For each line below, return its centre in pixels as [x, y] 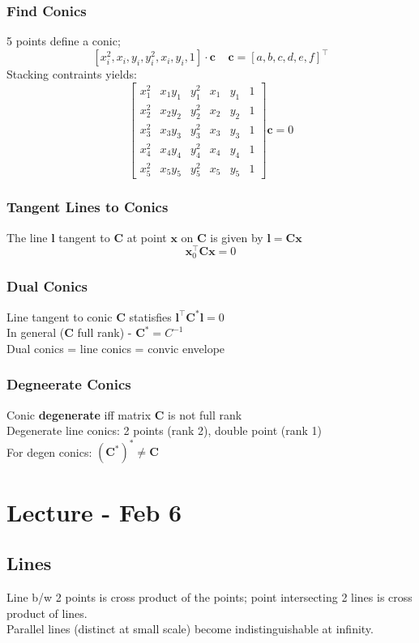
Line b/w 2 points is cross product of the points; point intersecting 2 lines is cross [209, 596]
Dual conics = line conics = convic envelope [116, 348]
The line [27, 237]
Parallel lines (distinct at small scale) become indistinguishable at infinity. [190, 629]
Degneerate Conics [69, 384]
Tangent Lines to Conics [88, 207]
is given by [237, 237]
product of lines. [47, 613]
